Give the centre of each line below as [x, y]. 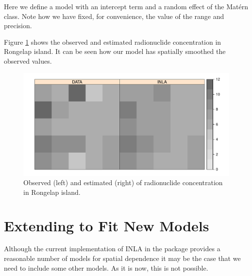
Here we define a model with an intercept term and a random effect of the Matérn [126, 6]
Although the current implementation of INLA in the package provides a [112, 249]
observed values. [28, 60]
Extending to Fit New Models [107, 225]
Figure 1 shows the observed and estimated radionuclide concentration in [113, 42]
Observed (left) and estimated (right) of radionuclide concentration [123, 182]
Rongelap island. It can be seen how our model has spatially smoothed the [115, 51]
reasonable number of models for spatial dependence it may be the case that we [122, 258]
